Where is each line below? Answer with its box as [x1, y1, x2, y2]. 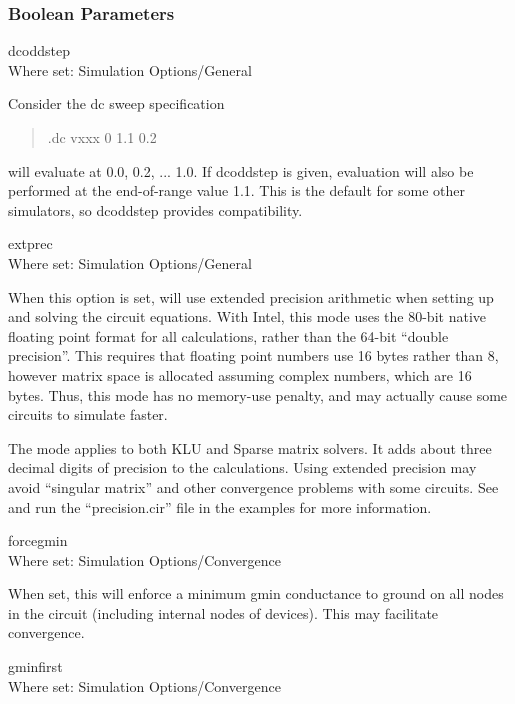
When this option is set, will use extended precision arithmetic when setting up [8, 286, 494, 307]
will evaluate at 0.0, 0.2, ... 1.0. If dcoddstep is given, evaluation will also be [8, 160, 474, 181]
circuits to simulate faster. [8, 404, 168, 425]
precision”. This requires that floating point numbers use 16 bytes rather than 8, [8, 345, 499, 366]
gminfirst [8, 656, 63, 677]
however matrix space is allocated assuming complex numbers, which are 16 [8, 364, 472, 385]
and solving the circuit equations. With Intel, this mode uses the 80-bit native [8, 306, 486, 327]
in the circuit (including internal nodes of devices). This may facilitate [8, 602, 439, 623]
